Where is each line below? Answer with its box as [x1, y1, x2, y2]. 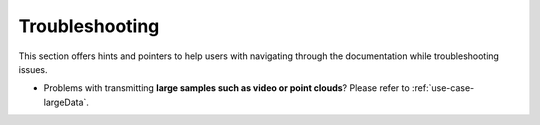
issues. [18, 63, 49, 75]
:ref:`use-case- [411, 82, 475, 94]
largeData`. [43, 96, 90, 108]
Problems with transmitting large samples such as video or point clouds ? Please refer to [43, 82, 410, 94]
